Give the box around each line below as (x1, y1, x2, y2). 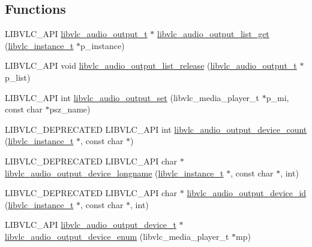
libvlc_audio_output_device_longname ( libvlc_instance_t (5, 166, 224, 179)
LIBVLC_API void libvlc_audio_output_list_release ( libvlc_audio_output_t (5, 59, 297, 72)
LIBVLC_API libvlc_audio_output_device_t (5, 218, 176, 231)
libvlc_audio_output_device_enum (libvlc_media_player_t (5, 230, 229, 242)
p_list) (5, 71, 31, 83)
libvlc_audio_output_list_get (157, 28, 269, 40)
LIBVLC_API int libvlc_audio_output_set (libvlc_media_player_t (5, 91, 260, 103)
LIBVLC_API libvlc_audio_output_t (5, 28, 148, 40)
